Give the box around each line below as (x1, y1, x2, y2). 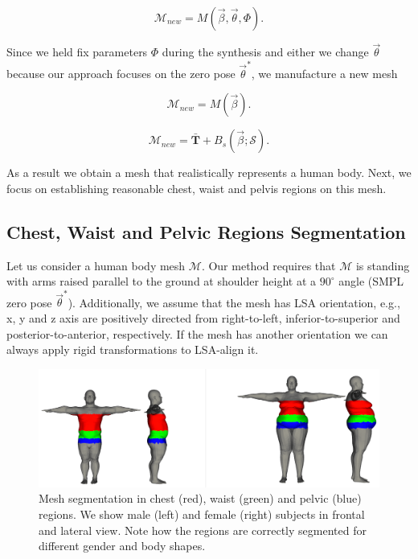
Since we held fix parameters (6, 43, 148, 60)
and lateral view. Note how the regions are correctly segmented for (39, 521, 367, 538)
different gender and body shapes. (39, 537, 206, 554)
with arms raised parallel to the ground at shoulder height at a (6, 273, 317, 290)
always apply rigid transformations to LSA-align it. (6, 341, 259, 358)
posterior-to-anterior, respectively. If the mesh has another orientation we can (6, 325, 388, 342)
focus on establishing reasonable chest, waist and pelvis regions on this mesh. (6, 179, 387, 196)
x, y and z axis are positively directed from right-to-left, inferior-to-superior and (6, 310, 400, 327)
